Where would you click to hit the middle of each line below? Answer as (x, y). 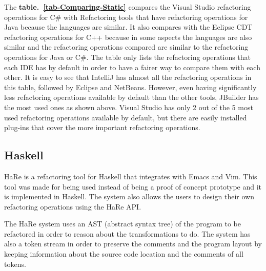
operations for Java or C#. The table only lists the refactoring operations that (128, 57)
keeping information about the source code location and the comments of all (124, 254)
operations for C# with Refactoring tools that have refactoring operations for (126, 17)
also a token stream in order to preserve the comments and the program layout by (133, 244)
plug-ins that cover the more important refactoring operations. (102, 127)
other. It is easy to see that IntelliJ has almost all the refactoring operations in (128, 77)
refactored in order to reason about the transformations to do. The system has (127, 233)
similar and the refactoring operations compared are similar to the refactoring (126, 47)
